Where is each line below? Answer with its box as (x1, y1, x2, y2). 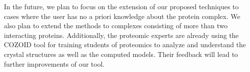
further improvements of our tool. (4, 58, 105, 69)
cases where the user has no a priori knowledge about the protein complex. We (4, 11, 240, 21)
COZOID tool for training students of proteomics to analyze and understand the (4, 39, 246, 50)
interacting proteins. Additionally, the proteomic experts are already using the (4, 30, 239, 40)
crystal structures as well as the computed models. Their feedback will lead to (4, 49, 238, 59)
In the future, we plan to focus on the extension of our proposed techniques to (4, 1, 239, 11)
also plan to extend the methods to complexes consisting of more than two (4, 20, 228, 31)
